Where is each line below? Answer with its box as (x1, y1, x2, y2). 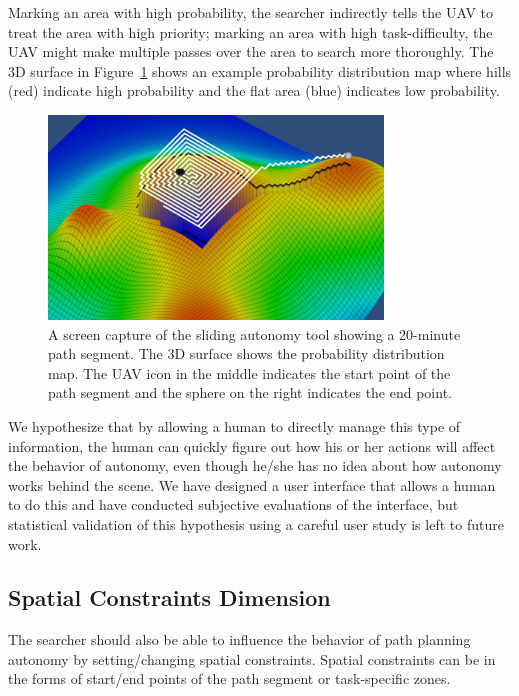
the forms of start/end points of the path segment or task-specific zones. (8, 668, 451, 689)
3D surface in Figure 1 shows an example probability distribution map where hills (8, 60, 512, 81)
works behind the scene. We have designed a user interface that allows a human (8, 474, 496, 495)
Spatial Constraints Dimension (8, 582, 331, 613)
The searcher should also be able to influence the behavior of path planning (8, 629, 471, 650)
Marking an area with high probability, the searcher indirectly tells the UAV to (8, 2, 493, 22)
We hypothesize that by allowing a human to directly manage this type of (8, 415, 461, 436)
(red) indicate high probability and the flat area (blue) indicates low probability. (8, 80, 500, 101)
